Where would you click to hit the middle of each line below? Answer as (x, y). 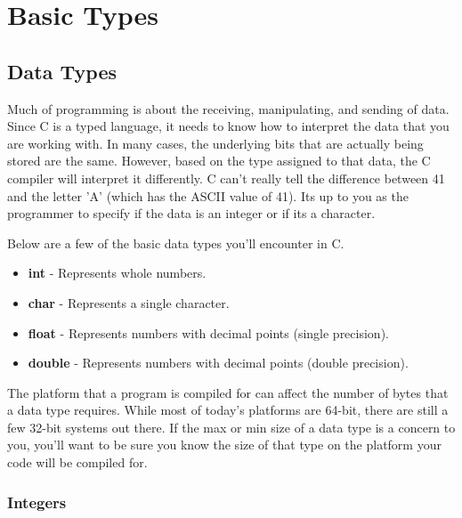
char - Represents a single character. (129, 302)
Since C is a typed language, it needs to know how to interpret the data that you (228, 126)
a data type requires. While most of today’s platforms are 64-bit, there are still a (228, 410)
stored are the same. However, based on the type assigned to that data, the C (219, 161)
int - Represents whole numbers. (117, 273)
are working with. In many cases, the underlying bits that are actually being (215, 143)
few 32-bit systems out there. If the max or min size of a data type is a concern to (231, 427)
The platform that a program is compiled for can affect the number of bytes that (228, 392)
